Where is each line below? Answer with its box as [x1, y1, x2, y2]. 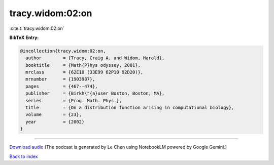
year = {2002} [25, 119, 85, 125]
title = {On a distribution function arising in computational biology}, [25, 105, 234, 111]
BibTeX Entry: [9, 34, 39, 40]
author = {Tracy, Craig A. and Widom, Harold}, [25, 55, 165, 61]
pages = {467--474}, [25, 84, 98, 89]
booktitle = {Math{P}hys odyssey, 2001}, [25, 62, 141, 68]
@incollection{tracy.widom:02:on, [20, 48, 106, 54]
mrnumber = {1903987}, [25, 76, 95, 82]
